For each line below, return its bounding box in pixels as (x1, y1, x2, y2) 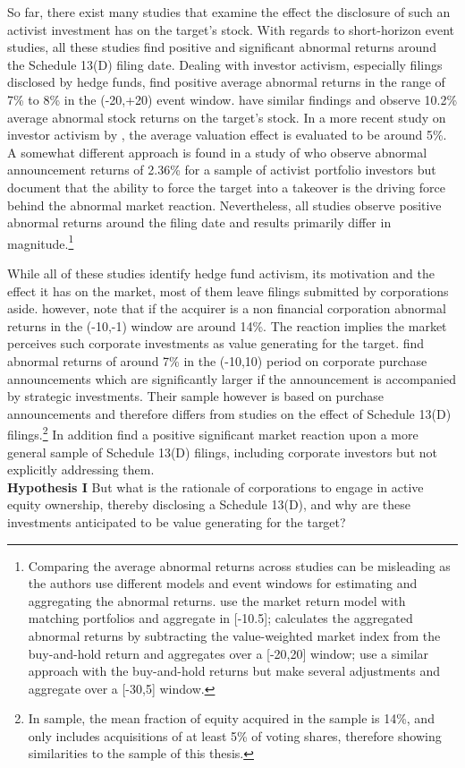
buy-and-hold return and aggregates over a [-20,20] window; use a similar (28, 644, 429, 662)
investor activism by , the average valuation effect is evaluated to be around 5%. (7, 125, 447, 144)
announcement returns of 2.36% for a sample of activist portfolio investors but (7, 160, 436, 179)
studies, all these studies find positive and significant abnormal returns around (7, 38, 436, 56)
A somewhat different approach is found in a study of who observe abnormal (7, 142, 427, 161)
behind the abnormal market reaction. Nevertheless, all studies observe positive (7, 195, 442, 214)
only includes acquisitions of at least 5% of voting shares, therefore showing (28, 726, 442, 745)
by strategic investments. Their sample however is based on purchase (7, 387, 385, 405)
